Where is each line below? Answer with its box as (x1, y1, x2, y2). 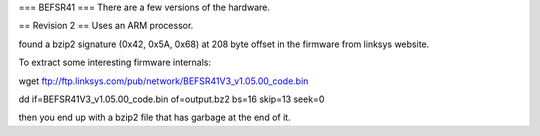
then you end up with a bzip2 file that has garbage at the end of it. (18, 111, 291, 124)
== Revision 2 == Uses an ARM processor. (18, 20, 194, 32)
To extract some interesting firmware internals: (18, 56, 212, 69)
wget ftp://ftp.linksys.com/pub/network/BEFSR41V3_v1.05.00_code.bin (18, 75, 309, 87)
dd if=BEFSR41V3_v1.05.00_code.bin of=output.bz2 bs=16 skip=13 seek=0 (18, 93, 325, 105)
